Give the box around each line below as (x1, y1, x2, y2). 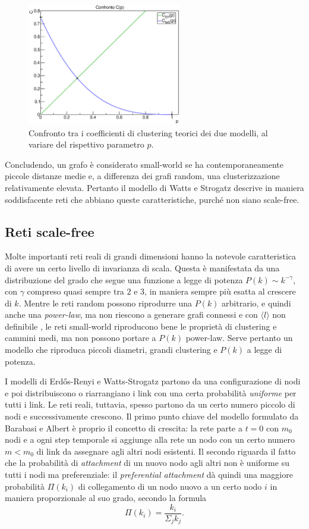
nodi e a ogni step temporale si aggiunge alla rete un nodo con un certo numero (5, 433, 295, 446)
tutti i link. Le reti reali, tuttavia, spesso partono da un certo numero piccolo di (5, 398, 295, 411)
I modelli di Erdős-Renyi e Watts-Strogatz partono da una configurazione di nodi (5, 375, 301, 387)
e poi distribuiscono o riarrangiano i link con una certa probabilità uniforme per (5, 386, 297, 399)
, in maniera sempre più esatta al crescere (144, 285, 296, 298)
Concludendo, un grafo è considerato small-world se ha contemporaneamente (5, 158, 283, 170)
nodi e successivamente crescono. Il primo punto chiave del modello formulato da (5, 410, 299, 422)
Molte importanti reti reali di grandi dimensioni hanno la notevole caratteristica (5, 250, 297, 262)
